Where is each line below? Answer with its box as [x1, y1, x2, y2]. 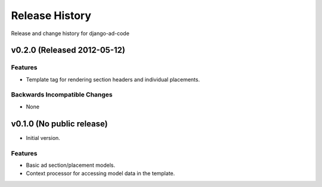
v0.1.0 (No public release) [11, 119, 108, 129]
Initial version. [26, 134, 61, 141]
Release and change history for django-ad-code [11, 30, 129, 37]
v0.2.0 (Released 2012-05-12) [11, 45, 125, 55]
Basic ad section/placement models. [26, 161, 116, 169]
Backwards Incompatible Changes [11, 91, 113, 99]
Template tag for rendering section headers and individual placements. [26, 76, 200, 83]
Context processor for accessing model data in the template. [26, 170, 175, 177]
